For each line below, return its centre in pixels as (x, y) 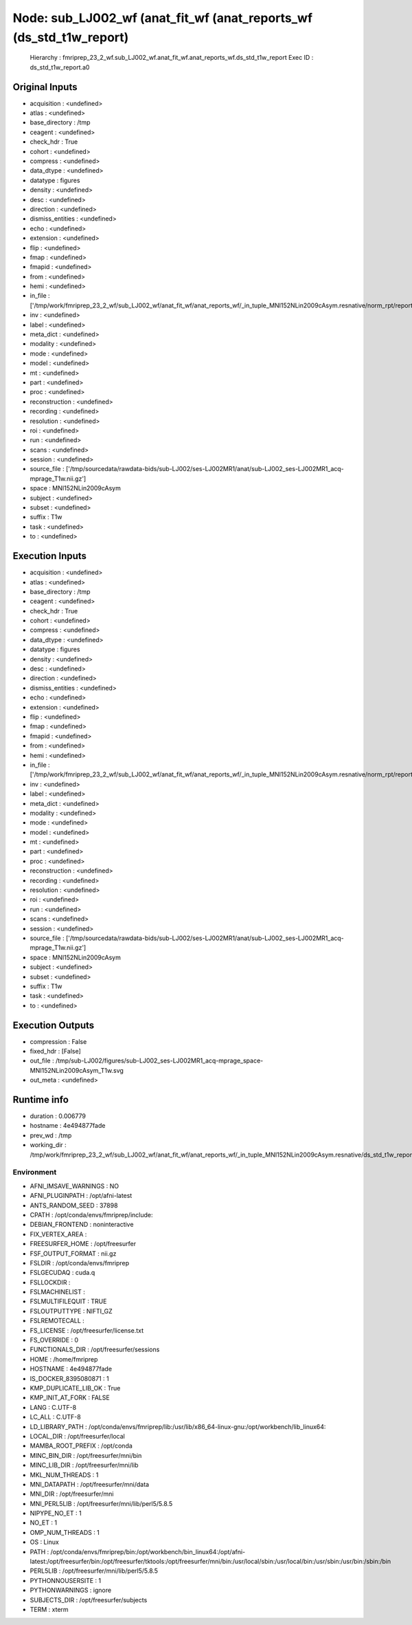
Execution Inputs (50, 556)
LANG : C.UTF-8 (53, 1407)
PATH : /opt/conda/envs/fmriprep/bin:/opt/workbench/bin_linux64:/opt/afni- (138, 1551)
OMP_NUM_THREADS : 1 (65, 1532)
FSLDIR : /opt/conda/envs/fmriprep (80, 1263)
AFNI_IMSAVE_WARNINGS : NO (75, 1186)
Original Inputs (45, 87)
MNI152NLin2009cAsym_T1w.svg (77, 1070)
